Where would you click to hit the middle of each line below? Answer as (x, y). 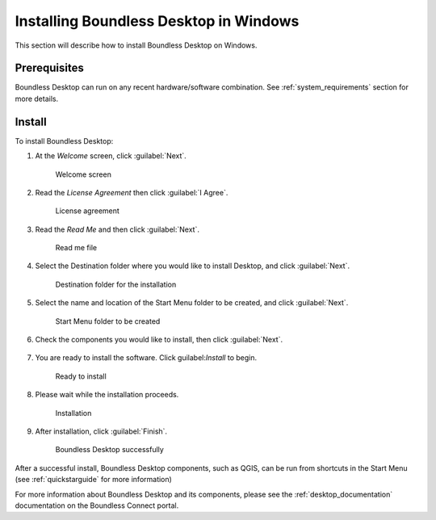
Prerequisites (49, 68)
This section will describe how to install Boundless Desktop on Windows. (136, 45)
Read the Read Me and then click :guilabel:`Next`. (117, 229)
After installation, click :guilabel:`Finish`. (101, 431)
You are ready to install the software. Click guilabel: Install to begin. (146, 358)
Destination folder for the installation (116, 284)
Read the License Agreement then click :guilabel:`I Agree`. (132, 192)
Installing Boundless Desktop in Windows (157, 21)
